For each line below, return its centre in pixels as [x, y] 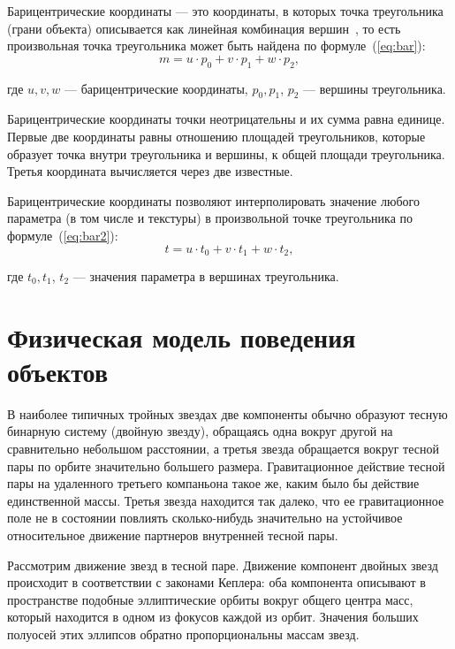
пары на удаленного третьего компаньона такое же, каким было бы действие [213, 483]
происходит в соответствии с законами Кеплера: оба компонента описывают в [216, 582]
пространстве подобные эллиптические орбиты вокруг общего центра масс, [210, 599]
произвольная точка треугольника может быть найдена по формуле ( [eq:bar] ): [216, 46]
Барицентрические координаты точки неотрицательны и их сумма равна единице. [226, 119]
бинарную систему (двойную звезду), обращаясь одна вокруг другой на [200, 431]
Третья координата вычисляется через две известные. [150, 171]
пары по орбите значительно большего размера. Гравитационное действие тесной [226, 466]
